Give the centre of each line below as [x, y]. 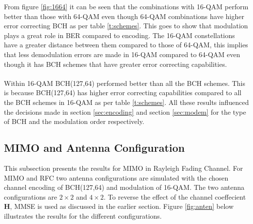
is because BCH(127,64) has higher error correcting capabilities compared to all [123, 92]
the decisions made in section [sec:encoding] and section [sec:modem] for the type [125, 112]
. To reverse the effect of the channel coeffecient [175, 196]
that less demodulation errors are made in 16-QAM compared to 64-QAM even [122, 54]
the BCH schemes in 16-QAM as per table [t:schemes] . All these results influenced [126, 102]
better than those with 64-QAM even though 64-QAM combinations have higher [124, 16]
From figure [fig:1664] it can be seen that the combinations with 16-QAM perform [126, 6]
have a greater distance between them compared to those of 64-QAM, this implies [126, 45]
